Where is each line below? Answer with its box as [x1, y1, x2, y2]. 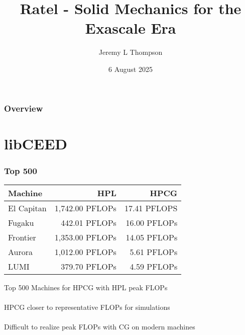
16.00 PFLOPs [126, 217, 178, 229]
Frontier [8, 231, 36, 243]
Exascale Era [85, 18, 176, 38]
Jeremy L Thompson [98, 47, 163, 57]
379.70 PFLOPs [61, 261, 116, 273]
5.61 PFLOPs [130, 246, 178, 258]
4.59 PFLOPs [130, 261, 178, 273]
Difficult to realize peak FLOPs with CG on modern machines [4, 321, 195, 332]
